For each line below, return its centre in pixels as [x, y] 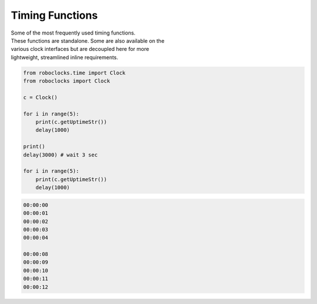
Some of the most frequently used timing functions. [73, 33]
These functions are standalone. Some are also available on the [87, 40]
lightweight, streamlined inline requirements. [65, 57]
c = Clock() [41, 97]
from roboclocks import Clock [67, 81]
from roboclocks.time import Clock [74, 73]
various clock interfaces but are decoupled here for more [80, 49]
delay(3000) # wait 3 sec [60, 155]
